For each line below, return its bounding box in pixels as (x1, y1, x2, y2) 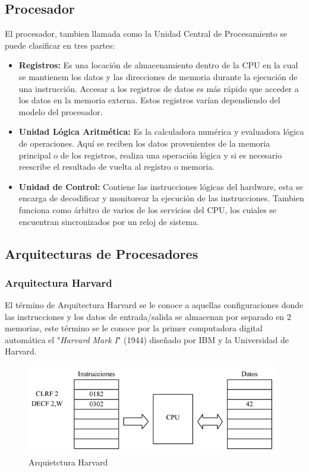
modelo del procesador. (18, 105, 103, 118)
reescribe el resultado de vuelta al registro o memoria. (18, 160, 215, 173)
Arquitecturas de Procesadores (5, 244, 198, 262)
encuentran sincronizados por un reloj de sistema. (18, 215, 199, 227)
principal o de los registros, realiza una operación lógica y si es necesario (18, 148, 282, 161)
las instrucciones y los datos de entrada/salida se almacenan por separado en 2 (5, 310, 291, 322)
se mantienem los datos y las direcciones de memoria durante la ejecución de (18, 70, 298, 83)
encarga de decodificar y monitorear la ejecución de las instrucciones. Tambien (18, 192, 304, 204)
